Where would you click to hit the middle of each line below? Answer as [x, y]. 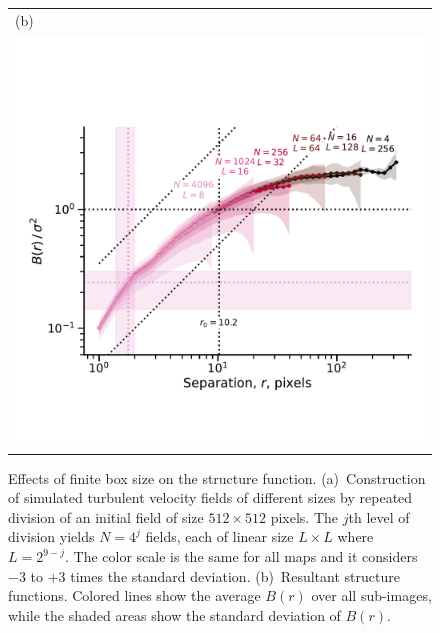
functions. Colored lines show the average [134, 595]
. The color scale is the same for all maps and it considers [241, 556]
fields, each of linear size [219, 536]
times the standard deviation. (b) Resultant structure [235, 575]
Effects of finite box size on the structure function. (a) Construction [217, 477]
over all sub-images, [371, 595]
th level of [379, 516]
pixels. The [304, 516]
